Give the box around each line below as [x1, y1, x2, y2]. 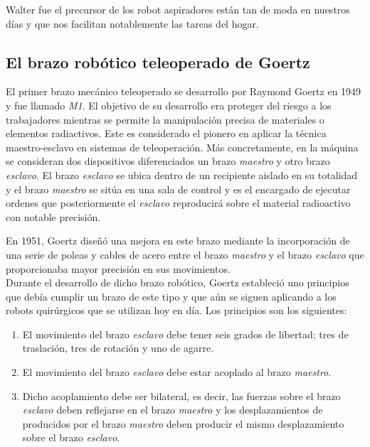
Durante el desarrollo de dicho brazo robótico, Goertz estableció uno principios [6, 275, 349, 290]
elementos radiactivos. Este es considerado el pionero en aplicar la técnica [6, 126, 327, 141]
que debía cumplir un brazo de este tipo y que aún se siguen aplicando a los [6, 289, 337, 303]
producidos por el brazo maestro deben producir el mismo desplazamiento [22, 416, 344, 431]
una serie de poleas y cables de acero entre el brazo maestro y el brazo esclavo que [6, 247, 364, 262]
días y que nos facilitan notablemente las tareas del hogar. [6, 16, 259, 31]
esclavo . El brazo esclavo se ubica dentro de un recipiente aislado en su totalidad [6, 167, 358, 182]
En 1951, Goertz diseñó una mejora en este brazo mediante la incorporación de [6, 233, 350, 248]
